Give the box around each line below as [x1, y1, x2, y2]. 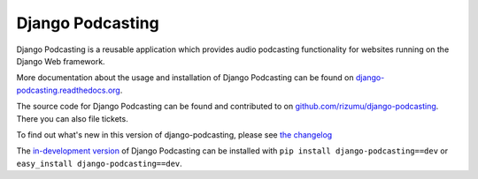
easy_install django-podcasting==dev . [16, 158, 183, 168]
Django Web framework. [16, 56, 105, 66]
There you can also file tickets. [16, 113, 128, 123]
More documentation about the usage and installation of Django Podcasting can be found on [16, 72, 354, 83]
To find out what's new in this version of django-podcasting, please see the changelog [16, 129, 333, 140]
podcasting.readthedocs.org [16, 85, 121, 95]
